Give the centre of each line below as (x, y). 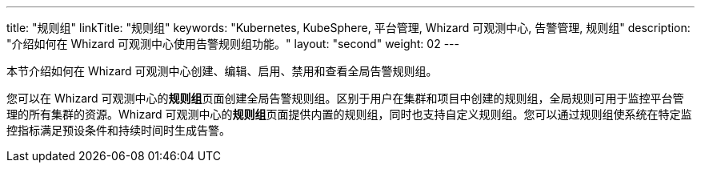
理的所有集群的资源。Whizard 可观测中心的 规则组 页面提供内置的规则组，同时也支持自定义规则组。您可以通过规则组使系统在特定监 (349, 114)
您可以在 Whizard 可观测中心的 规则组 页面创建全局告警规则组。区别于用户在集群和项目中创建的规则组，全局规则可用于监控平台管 (345, 98)
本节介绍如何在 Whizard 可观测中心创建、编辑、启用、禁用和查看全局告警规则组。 (222, 71)
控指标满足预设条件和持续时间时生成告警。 (118, 130)
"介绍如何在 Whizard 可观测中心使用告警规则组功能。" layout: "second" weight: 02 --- (233, 44)
